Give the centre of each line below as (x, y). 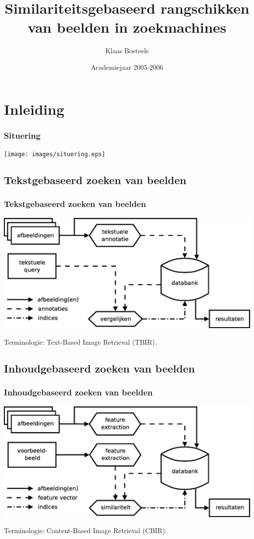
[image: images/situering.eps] (55, 154)
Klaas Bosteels (127, 51)
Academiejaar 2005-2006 (127, 67)
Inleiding (34, 109)
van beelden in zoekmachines (127, 27)
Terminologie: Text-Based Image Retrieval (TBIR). (80, 342)
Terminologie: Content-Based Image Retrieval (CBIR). (85, 530)
